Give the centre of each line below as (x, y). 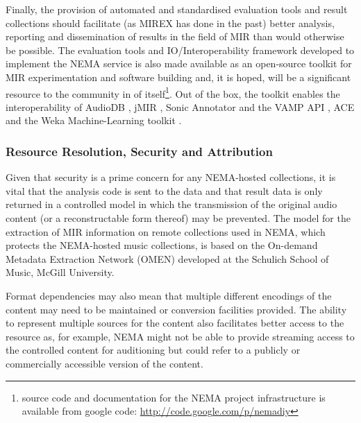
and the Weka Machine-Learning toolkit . (94, 120)
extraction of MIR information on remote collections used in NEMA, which (166, 231)
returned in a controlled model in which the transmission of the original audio (171, 204)
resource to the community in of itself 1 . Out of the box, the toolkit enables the (173, 92)
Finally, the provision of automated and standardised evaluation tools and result (177, 9)
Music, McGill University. (60, 272)
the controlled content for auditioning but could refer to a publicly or (153, 350)
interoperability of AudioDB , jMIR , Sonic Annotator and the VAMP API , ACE (180, 106)
